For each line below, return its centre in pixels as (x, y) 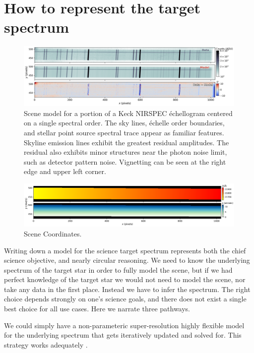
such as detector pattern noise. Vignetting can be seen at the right (125, 161)
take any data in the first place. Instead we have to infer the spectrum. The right (127, 289)
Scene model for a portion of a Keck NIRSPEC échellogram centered (128, 113)
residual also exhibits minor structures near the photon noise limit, (126, 152)
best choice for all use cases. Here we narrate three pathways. (97, 309)
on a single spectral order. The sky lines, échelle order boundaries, (124, 123)
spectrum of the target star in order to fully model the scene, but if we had (118, 269)
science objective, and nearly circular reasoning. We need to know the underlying (127, 260)
